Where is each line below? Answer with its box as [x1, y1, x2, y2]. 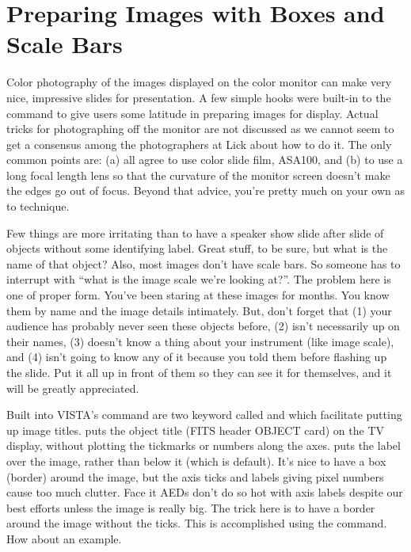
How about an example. [6, 530, 122, 546]
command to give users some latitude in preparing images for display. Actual [6, 105, 379, 121]
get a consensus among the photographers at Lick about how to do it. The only [6, 135, 392, 152]
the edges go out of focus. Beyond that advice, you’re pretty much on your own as [6, 182, 405, 199]
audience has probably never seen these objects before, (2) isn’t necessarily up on [6, 318, 400, 334]
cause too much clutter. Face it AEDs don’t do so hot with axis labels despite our [6, 484, 403, 501]
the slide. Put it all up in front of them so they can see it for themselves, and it [6, 364, 392, 380]
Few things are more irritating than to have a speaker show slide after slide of [6, 224, 384, 241]
